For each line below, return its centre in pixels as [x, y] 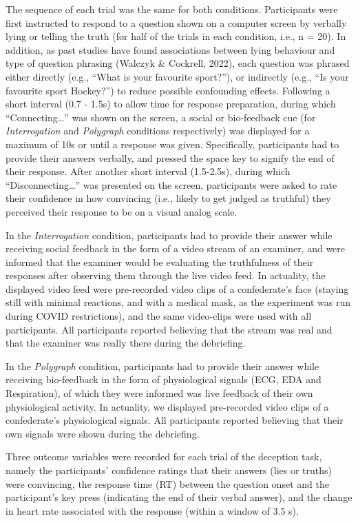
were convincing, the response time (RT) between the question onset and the [167, 483]
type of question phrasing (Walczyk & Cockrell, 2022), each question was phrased [178, 63]
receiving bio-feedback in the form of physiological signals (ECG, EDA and [164, 379]
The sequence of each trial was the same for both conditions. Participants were [172, 9]
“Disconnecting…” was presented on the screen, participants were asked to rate [171, 184]
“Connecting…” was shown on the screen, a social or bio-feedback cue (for [161, 117]
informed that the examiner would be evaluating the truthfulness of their [160, 261]
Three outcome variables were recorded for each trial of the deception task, [164, 457]
